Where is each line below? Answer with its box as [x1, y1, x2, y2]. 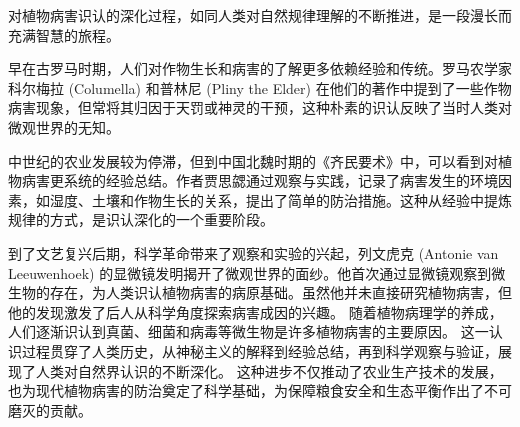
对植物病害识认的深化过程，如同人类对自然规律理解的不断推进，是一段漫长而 [8, 5, 512, 25]
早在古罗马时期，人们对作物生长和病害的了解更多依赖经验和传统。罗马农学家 [8, 58, 512, 79]
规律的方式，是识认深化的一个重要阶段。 [8, 209, 274, 230]
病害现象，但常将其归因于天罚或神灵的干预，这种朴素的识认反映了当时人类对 [8, 97, 512, 118]
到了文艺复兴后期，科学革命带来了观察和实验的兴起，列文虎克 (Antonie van [8, 242, 499, 263]
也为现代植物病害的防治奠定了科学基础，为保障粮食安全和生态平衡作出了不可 [8, 380, 512, 401]
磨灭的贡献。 [8, 399, 92, 420]
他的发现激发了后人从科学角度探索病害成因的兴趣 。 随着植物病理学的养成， [8, 301, 503, 322]
